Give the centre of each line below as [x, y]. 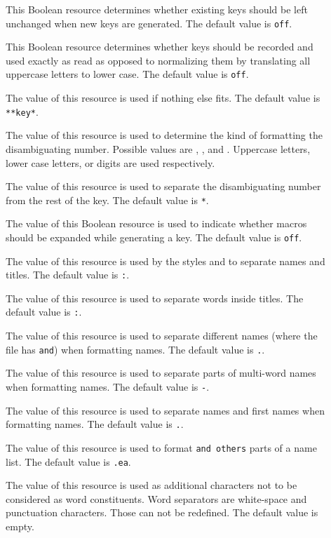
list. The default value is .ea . [68, 461]
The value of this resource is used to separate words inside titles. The [155, 298]
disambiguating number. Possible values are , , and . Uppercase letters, [158, 148]
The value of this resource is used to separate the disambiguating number [163, 186]
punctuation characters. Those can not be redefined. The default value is [162, 512]
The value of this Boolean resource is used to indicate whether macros [156, 223]
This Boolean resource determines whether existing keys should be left [157, 9]
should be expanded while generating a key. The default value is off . [154, 237]
